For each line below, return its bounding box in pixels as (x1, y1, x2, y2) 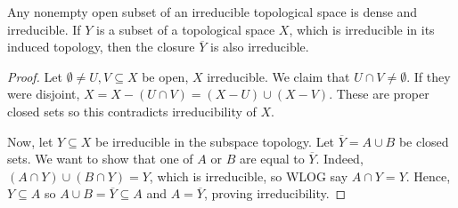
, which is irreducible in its (289, 20, 435, 38)
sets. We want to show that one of (7, 149, 193, 168)
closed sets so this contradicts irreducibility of (7, 101, 257, 120)
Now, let (7, 132, 53, 150)
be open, (142, 67, 189, 85)
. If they (406, 67, 451, 85)
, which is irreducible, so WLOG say (149, 166, 348, 185)
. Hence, (405, 166, 451, 185)
